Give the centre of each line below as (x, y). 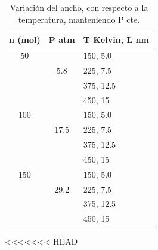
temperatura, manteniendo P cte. (79, 19)
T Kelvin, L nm (116, 40)
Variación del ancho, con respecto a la (79, 7)
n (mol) (25, 40)
